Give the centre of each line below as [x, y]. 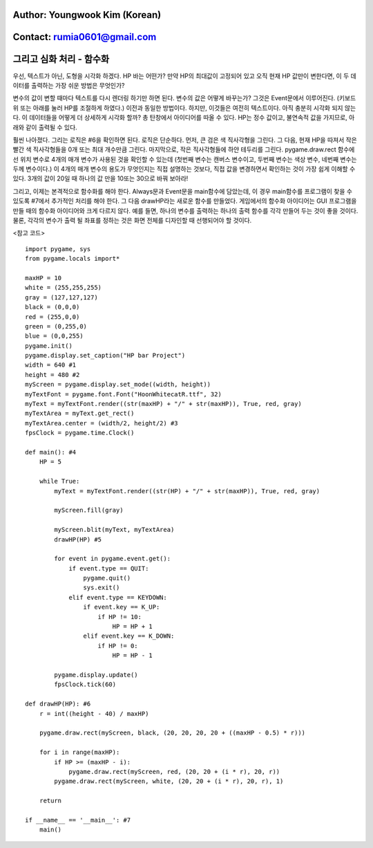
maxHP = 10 [44, 278]
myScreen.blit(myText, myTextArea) [114, 530]
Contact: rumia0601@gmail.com [85, 37]
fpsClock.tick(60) [85, 684]
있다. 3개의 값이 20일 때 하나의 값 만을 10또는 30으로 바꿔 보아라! [101, 178]
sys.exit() [102, 588]
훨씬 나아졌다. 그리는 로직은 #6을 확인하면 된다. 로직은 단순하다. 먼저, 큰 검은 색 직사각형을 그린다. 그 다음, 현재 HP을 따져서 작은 [185, 140]
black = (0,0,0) [52, 307]
